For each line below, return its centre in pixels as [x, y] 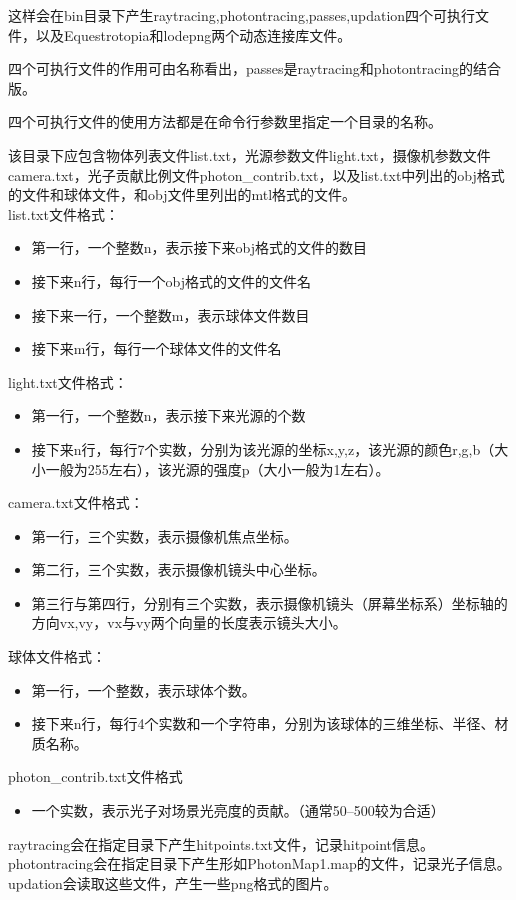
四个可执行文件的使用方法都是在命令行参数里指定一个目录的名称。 [225, 121]
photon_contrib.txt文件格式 [95, 776]
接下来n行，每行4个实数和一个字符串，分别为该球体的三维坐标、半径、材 [270, 723]
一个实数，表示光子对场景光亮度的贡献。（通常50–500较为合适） [238, 810]
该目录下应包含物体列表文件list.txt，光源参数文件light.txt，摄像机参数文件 [249, 154]
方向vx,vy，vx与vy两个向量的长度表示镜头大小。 [189, 622]
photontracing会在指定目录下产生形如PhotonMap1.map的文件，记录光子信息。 [259, 863]
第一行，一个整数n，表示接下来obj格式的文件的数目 [199, 247]
